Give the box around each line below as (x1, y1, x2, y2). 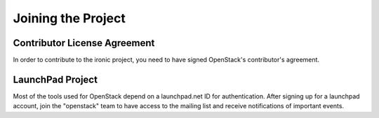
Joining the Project (13, 10, 126, 26)
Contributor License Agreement (13, 37, 155, 49)
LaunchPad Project (13, 73, 98, 85)
